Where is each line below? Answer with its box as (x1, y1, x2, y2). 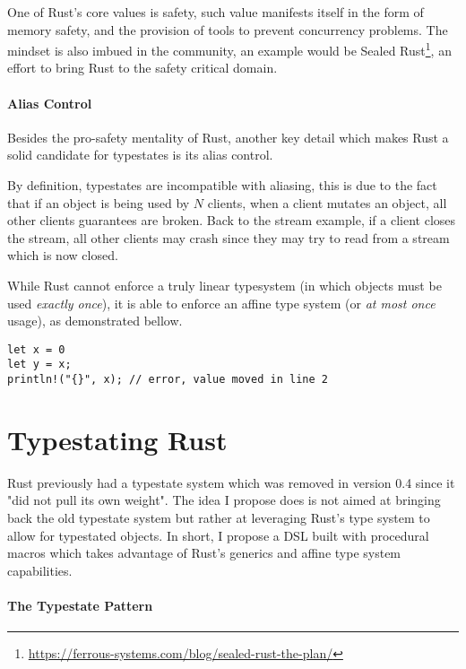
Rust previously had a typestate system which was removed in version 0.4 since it (7, 473, 455, 491)
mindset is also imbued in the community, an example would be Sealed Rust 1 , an (7, 39, 452, 59)
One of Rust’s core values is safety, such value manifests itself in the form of (7, 3, 424, 21)
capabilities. (7, 560, 73, 579)
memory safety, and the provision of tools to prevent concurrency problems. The (7, 20, 448, 39)
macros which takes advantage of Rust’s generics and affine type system (7, 543, 401, 562)
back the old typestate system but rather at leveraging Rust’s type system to (7, 508, 430, 527)
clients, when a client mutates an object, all (207, 193, 447, 212)
